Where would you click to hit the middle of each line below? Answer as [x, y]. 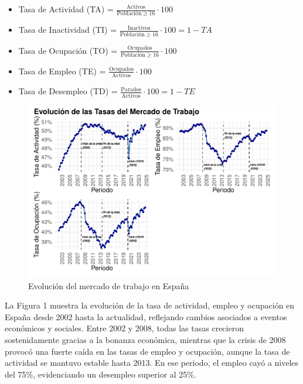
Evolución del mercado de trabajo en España [109, 285]
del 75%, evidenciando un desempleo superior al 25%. [101, 374]
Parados [131, 89]
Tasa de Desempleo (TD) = [68, 91]
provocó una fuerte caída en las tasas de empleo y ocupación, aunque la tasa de [147, 351]
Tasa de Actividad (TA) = [66, 9]
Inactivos [139, 28]
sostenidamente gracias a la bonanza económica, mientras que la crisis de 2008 [145, 340]
